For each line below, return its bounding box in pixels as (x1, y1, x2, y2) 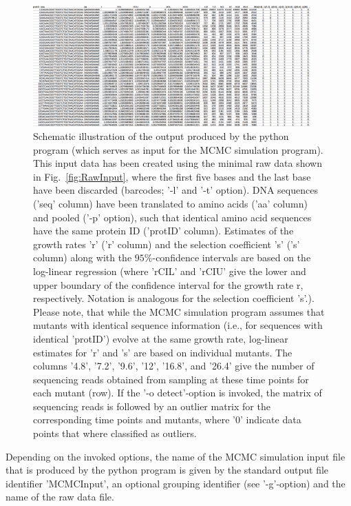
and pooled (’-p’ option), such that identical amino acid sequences (33, 210, 312, 224)
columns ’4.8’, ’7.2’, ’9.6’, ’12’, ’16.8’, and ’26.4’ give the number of (33, 358, 315, 373)
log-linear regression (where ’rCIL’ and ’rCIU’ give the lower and (33, 263, 306, 278)
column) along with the (33, 250, 132, 265)
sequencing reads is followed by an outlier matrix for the (33, 398, 270, 413)
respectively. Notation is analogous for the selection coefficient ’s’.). (33, 291, 315, 305)
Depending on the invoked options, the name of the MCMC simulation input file (6, 449, 345, 463)
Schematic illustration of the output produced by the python (33, 129, 289, 143)
